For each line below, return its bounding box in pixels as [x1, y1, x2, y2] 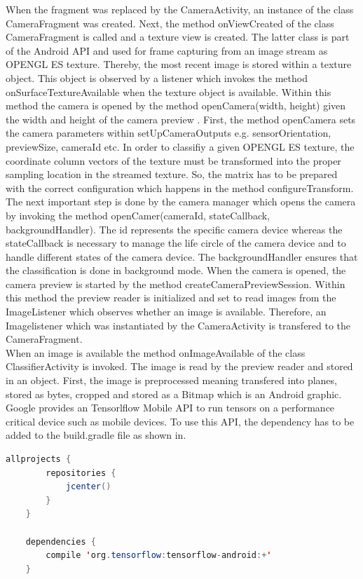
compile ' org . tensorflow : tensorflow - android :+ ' [46, 550, 272, 561]
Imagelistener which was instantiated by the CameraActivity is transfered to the [6, 318, 351, 332]
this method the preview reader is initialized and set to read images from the [6, 290, 336, 305]
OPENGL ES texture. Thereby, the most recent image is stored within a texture [6, 57, 352, 71]
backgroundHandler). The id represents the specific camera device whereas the [6, 222, 343, 236]
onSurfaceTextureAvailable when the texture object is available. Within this [6, 84, 331, 99]
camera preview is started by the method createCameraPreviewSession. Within [6, 276, 345, 291]
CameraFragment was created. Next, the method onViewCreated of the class [6, 15, 334, 30]
